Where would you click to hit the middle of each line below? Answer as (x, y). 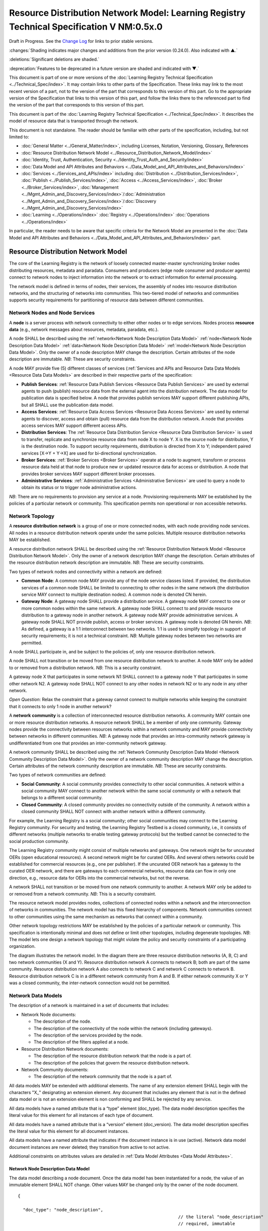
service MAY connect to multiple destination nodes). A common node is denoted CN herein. (114, 594)
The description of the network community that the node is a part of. (103, 1076)
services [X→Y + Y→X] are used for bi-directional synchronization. (89, 453)
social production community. (39, 841)
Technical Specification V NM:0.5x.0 (86, 27)
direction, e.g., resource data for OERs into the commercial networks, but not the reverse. (99, 878)
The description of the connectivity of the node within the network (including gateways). (123, 1028)
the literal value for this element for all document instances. (69, 1131)
